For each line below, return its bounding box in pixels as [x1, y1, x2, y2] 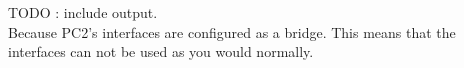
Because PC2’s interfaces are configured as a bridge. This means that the [8, 21, 456, 42]
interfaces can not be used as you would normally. [8, 41, 314, 62]
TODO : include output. [8, 2, 158, 22]
